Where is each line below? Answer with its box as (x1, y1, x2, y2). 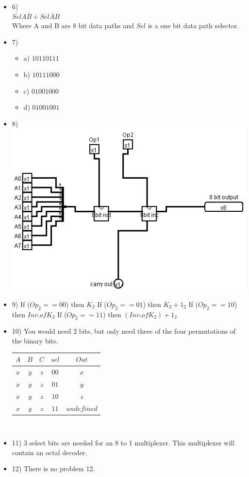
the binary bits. (12, 336, 58, 346)
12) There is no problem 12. (12, 463, 95, 474)
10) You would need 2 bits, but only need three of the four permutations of (12, 326, 236, 336)
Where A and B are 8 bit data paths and (12, 20, 134, 31)
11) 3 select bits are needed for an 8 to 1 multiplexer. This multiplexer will (12, 438, 234, 448)
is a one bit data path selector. (148, 20, 239, 31)
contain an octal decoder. (12, 447, 87, 457)
